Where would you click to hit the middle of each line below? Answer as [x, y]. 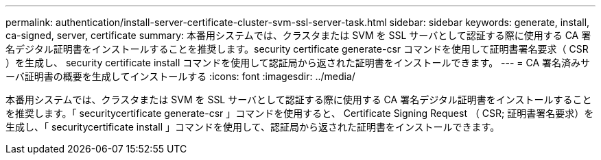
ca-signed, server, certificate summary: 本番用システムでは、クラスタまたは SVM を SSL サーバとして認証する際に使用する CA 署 [298, 35]
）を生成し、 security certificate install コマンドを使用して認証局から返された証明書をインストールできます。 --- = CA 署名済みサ [298, 63]
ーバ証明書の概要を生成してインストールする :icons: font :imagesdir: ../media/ [180, 76]
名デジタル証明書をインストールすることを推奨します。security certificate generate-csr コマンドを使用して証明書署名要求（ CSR [297, 49]
